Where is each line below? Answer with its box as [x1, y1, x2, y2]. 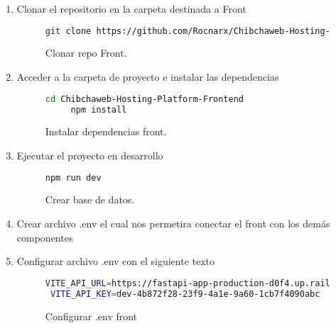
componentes [16, 230, 73, 244]
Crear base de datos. [45, 192, 135, 207]
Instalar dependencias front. [45, 124, 167, 139]
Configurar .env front [45, 308, 138, 323]
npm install [70, 104, 127, 115]
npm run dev [45, 172, 102, 183]
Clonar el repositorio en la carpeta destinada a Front [16, 1, 246, 16]
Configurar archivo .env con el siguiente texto [16, 254, 215, 268]
